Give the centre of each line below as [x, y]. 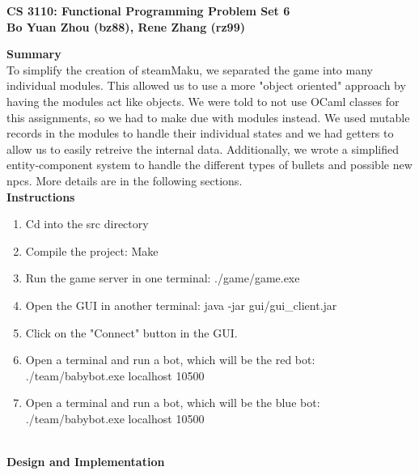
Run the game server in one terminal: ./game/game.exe [163, 278]
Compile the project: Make [92, 250]
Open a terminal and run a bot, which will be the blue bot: [173, 403]
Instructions [41, 196]
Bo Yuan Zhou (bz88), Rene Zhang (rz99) [126, 26]
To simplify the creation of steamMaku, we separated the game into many [190, 69]
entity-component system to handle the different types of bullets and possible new [209, 165]
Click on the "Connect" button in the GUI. [131, 332]
